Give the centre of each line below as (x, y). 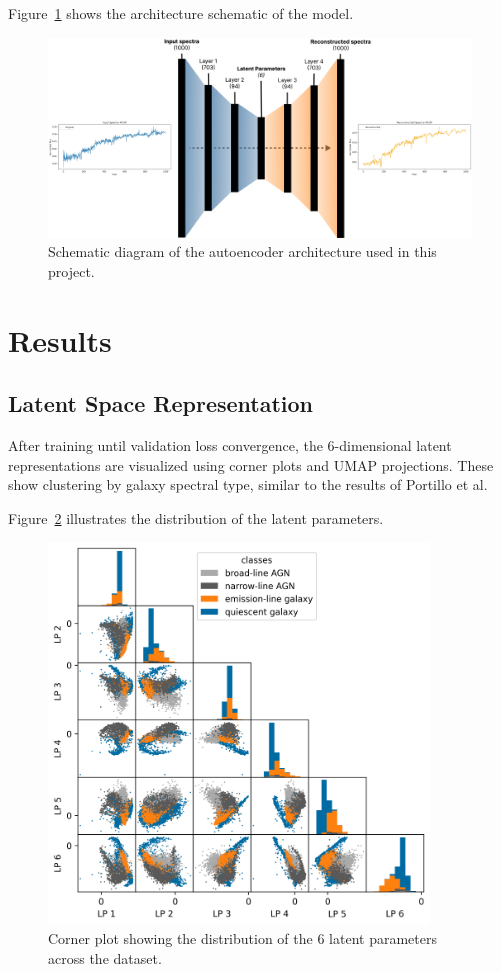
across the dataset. (105, 957)
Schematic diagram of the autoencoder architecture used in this (242, 251)
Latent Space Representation (161, 403)
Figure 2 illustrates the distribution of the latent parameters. (196, 517)
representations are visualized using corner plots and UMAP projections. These (251, 464)
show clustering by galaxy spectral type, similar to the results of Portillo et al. (248, 484)
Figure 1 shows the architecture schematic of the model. (181, 13)
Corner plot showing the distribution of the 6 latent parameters (242, 937)
